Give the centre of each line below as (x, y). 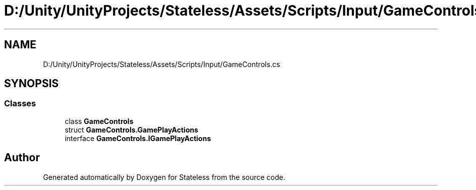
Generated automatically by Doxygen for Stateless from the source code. (164, 177)
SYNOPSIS (32, 84)
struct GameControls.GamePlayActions (132, 130)
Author (22, 158)
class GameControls (99, 121)
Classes (20, 104)
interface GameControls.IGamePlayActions (138, 138)
